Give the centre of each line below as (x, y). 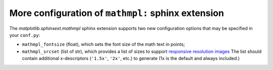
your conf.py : (25, 35)
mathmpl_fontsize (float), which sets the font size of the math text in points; (103, 44)
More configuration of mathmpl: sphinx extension (117, 13)
